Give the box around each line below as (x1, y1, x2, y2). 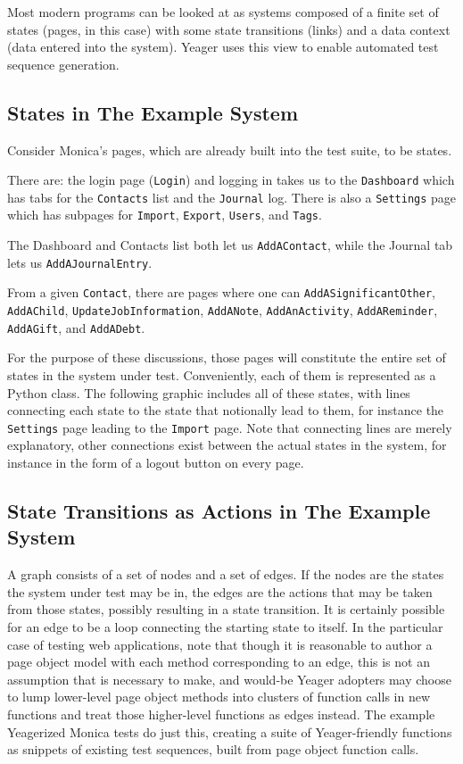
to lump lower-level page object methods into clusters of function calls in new (7, 687, 431, 706)
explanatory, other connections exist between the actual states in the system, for (7, 436, 447, 454)
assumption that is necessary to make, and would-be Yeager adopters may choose (7, 669, 451, 688)
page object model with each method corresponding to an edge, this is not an (7, 652, 430, 671)
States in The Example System (7, 98, 299, 126)
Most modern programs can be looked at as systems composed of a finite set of (7, 3, 439, 21)
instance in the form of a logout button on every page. (7, 453, 304, 472)
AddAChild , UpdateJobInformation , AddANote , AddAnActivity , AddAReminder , (7, 301, 438, 320)
